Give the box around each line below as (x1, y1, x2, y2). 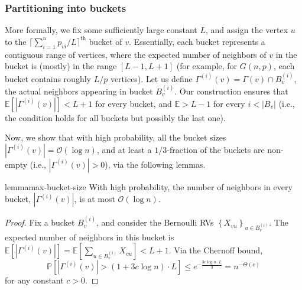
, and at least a (96, 143, 152, 155)
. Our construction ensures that (174, 84, 288, 97)
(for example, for (176, 60, 238, 72)
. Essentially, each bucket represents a (129, 35, 265, 47)
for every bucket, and (95, 97, 172, 109)
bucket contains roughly (5, 72, 91, 84)
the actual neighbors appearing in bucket (5, 84, 153, 97)
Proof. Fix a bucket (5, 216, 75, 229)
